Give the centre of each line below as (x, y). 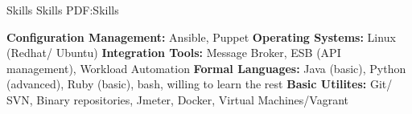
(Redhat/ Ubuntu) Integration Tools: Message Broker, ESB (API (174, 53)
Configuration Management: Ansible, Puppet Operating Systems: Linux (201, 37)
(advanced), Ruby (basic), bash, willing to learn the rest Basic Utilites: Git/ (200, 84)
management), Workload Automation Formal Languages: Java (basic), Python (206, 68)
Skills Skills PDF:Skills (63, 10)
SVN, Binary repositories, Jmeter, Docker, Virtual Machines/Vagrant (177, 99)
